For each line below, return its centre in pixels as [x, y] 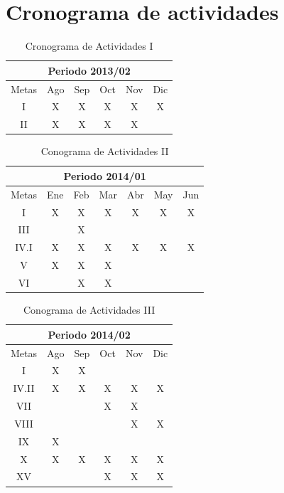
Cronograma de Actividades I [89, 46]
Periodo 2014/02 [89, 334]
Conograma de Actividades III [89, 310]
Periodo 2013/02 [89, 70]
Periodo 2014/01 [105, 175]
